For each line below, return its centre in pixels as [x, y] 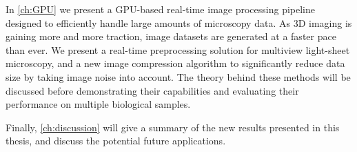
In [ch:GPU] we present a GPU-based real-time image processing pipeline [160, 9]
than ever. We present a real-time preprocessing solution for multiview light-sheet [178, 49]
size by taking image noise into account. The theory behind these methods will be [178, 76]
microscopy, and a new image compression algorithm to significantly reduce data [175, 63]
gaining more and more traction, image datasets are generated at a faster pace [171, 36]
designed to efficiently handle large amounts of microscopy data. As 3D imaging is [179, 22]
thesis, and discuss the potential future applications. [116, 141]
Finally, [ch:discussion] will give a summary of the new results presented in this [173, 127]
